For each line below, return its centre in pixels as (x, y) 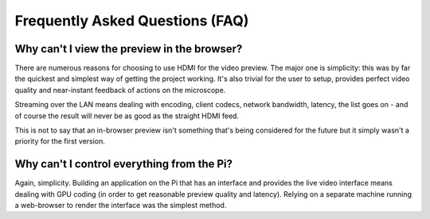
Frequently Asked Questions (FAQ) (132, 21)
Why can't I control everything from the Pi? (124, 164)
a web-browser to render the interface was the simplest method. (121, 206)
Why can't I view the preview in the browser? (129, 49)
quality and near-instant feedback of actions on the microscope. (120, 90)
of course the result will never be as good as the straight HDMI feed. (127, 116)
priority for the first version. (60, 141)
